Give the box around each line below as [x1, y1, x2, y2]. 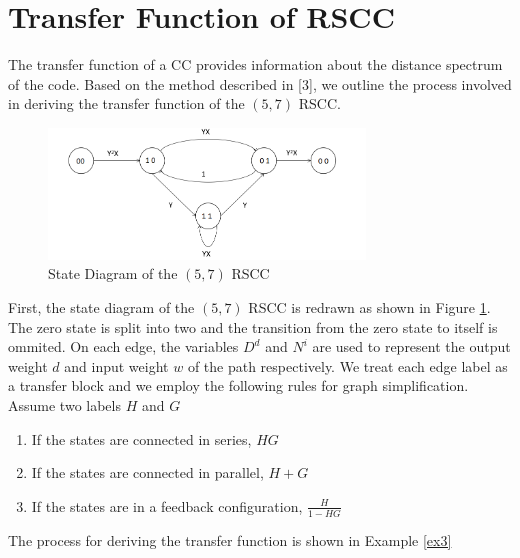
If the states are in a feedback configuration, [31, 495, 303, 516]
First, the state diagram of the [8, 296, 195, 317]
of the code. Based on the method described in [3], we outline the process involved [8, 73, 512, 94]
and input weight [64, 355, 169, 376]
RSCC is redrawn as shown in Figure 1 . [248, 296, 491, 317]
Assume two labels [8, 394, 121, 415]
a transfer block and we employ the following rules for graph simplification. [8, 375, 469, 396]
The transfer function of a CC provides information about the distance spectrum [8, 54, 503, 75]
